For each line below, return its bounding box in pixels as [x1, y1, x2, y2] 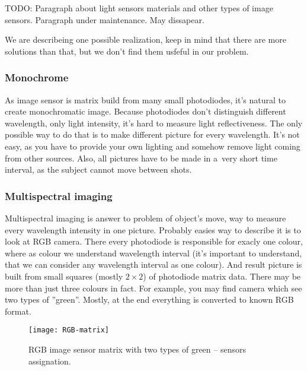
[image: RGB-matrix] [28, 326, 110, 335]
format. [5, 305, 31, 317]
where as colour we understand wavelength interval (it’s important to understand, [5, 246, 302, 259]
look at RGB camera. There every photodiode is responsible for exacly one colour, [5, 235, 303, 248]
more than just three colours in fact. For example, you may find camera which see [5, 281, 302, 294]
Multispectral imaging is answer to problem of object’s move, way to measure [5, 211, 286, 224]
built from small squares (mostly [5, 269, 123, 282]
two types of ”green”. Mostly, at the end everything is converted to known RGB [5, 293, 294, 306]
